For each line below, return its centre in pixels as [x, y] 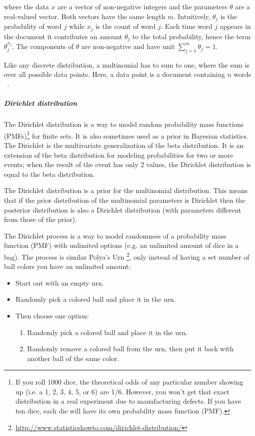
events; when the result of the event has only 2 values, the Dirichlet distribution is [127, 164]
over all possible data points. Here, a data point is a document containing [115, 74]
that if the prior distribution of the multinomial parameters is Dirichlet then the [125, 200]
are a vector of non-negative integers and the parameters [142, 6]
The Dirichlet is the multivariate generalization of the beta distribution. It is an [124, 145]
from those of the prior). [40, 219]
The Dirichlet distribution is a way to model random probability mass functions [124, 124]
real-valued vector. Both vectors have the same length [85, 16]
